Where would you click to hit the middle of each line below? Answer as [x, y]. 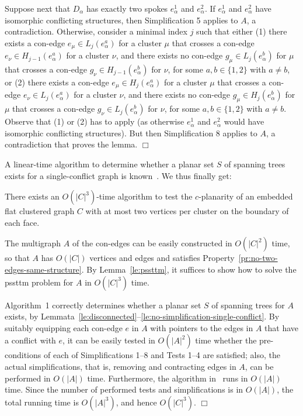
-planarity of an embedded [246, 196]
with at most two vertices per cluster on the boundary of [187, 211]
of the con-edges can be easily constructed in [152, 243]
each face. [22, 222]
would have [244, 121]
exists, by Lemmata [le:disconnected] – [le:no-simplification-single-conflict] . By [142, 316]
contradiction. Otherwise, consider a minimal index [96, 31]
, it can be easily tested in [109, 340]
